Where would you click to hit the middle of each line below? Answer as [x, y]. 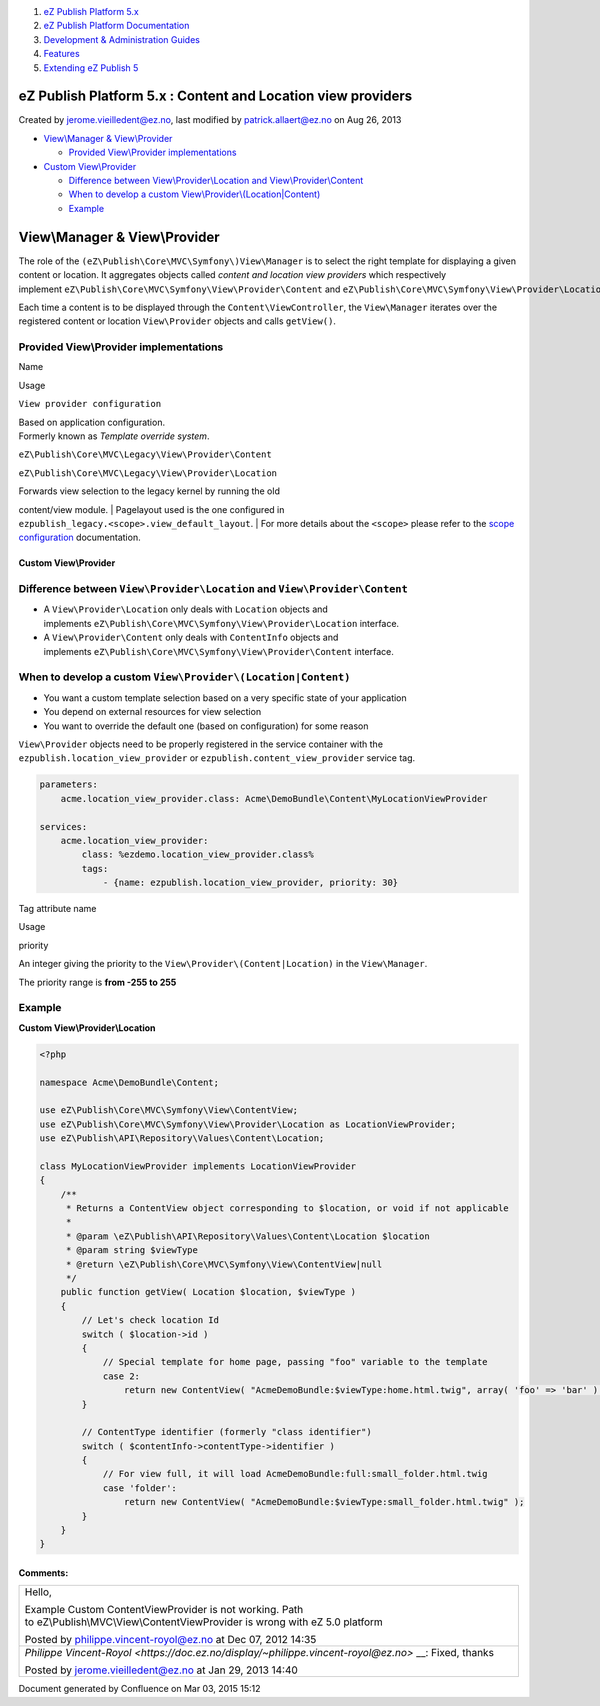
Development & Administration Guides [121, 39]
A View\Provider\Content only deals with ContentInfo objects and [191, 637]
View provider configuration [90, 404]
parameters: [69, 784]
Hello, [38, 1592]
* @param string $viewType [132, 1250]
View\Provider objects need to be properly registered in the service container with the [201, 744]
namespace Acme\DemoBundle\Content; [129, 1082]
